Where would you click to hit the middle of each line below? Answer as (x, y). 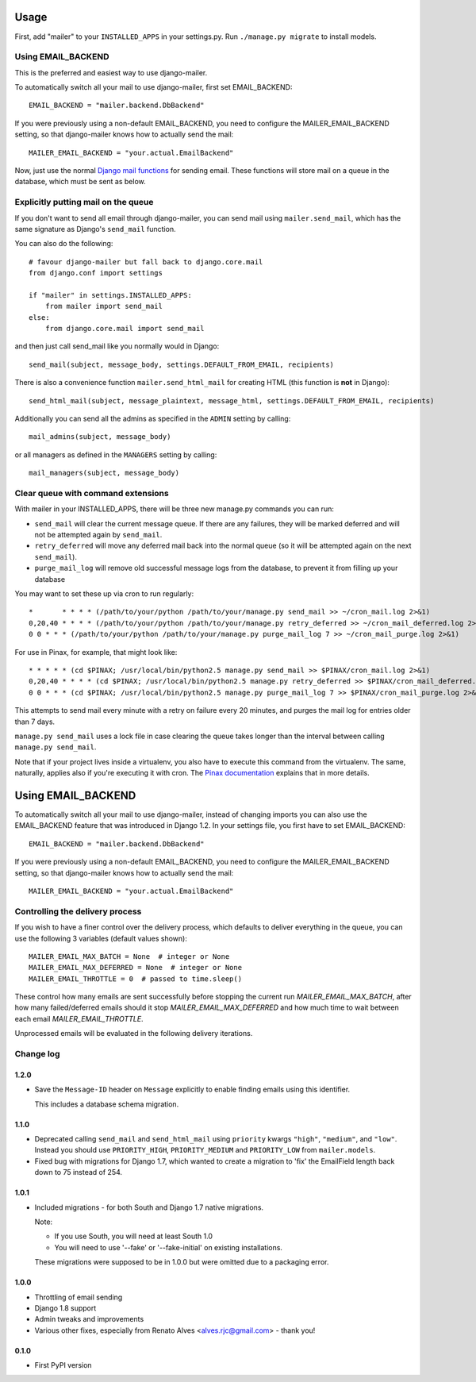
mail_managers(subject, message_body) (104, 473)
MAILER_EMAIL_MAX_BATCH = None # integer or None (129, 956)
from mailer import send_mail (104, 306)
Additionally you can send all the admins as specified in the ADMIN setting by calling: (153, 418)
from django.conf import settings (96, 273)
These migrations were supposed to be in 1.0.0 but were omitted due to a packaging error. (182, 1262)
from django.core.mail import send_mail (125, 329)
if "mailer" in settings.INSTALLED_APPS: (110, 295)
